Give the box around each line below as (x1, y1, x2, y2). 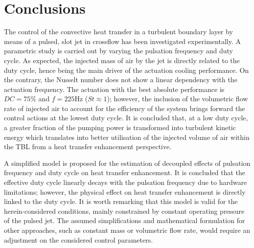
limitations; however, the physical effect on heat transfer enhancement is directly (4, 186, 246, 197)
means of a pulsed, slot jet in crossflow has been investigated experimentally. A (4, 36, 241, 46)
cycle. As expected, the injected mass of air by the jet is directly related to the (4, 55, 240, 65)
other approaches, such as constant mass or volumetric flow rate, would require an (4, 225, 251, 235)
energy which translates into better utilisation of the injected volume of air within (4, 132, 250, 142)
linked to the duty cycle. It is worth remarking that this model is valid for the (4, 196, 238, 206)
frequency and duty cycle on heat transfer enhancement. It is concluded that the (4, 167, 245, 178)
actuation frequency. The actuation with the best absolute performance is (4, 84, 225, 94)
